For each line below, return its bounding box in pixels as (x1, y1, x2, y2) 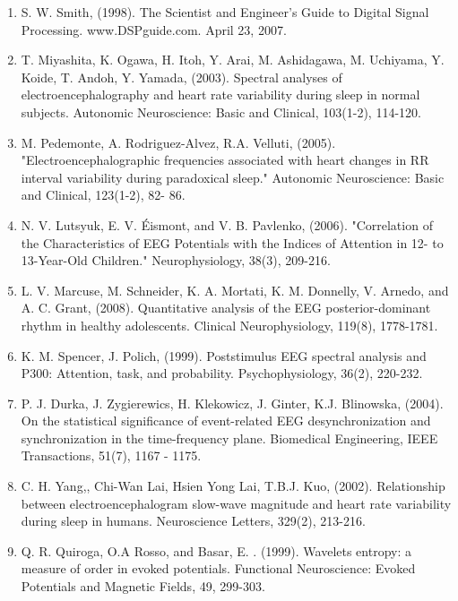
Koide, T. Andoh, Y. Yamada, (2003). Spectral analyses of (21, 67, 342, 86)
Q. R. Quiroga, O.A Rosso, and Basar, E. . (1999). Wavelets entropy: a (21, 541, 411, 560)
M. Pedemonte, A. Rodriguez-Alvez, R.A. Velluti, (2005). (21, 133, 336, 151)
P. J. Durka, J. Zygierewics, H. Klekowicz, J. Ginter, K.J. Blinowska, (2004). (21, 393, 444, 412)
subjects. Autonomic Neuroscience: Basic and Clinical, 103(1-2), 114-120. (21, 102, 421, 121)
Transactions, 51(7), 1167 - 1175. (21, 446, 202, 465)
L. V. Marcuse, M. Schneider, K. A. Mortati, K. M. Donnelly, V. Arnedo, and (21, 280, 449, 299)
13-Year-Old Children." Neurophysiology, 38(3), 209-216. (21, 251, 331, 270)
